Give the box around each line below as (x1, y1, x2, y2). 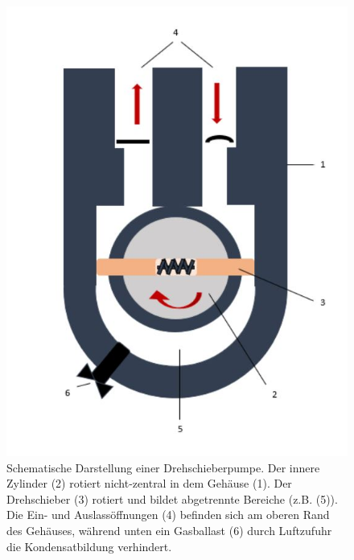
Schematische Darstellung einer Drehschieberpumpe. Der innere (6, 459, 320, 476)
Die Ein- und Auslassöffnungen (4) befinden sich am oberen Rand (6, 506, 330, 523)
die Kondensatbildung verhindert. (6, 537, 172, 554)
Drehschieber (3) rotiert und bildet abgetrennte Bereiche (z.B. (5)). (6, 490, 338, 507)
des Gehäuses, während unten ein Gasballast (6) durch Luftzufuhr (6, 521, 332, 538)
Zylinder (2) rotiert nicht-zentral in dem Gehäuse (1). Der (6, 475, 292, 492)
